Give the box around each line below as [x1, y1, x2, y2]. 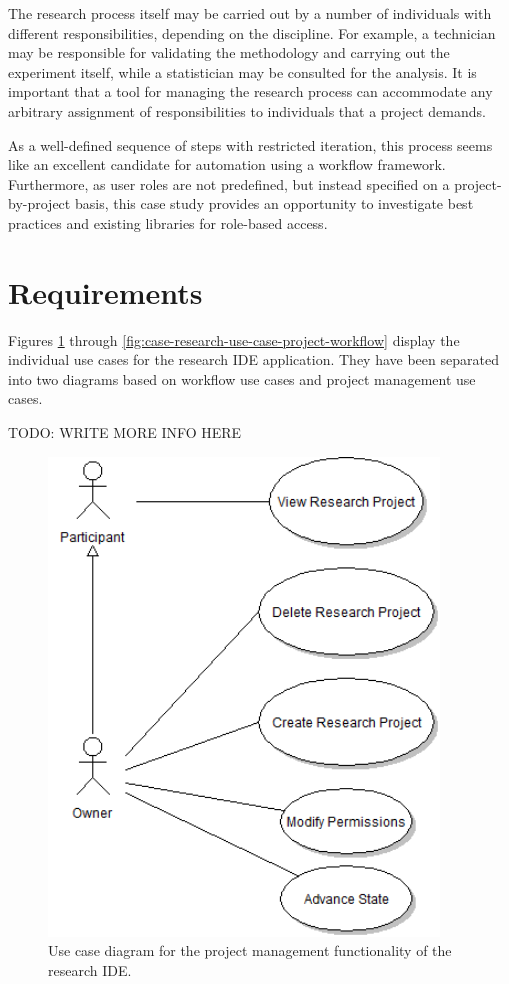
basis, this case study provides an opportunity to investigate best [74, 193, 474, 214]
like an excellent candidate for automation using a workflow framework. [8, 154, 446, 175]
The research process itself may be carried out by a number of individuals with [8, 3, 492, 23]
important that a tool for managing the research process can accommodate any [8, 81, 493, 102]
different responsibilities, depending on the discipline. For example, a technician [8, 22, 496, 43]
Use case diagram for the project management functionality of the [48, 940, 452, 961]
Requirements [8, 271, 203, 312]
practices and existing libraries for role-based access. [8, 212, 328, 233]
